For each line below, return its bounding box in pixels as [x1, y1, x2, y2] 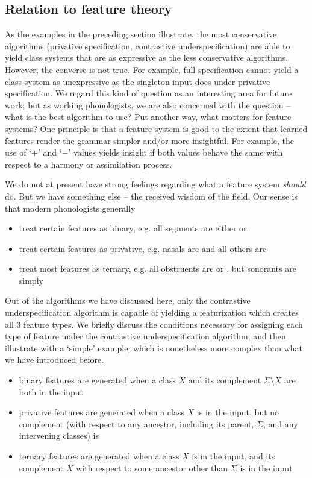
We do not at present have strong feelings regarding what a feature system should [5, 178, 306, 190]
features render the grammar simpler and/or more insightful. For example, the [5, 134, 294, 146]
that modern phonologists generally [5, 201, 136, 214]
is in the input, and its [192, 450, 275, 462]
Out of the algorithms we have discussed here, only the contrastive [5, 294, 251, 307]
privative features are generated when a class [19, 406, 184, 418]
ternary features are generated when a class [19, 450, 179, 462]
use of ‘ [5, 146, 32, 159]
